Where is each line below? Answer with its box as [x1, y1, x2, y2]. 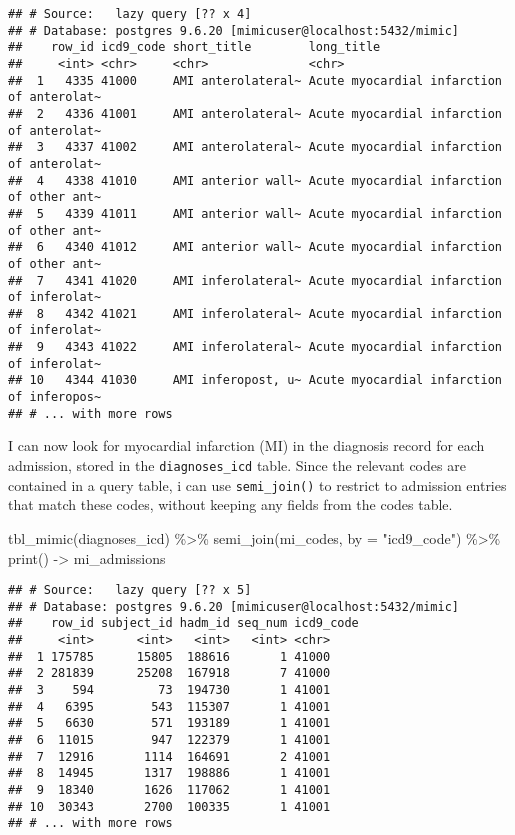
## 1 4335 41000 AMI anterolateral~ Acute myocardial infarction [8, 73, 502, 88]
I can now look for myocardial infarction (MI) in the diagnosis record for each [8, 435, 485, 456]
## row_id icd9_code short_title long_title [8, 40, 381, 55]
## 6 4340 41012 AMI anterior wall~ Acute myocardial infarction [8, 240, 502, 255]
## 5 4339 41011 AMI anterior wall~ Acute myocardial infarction [8, 206, 502, 221]
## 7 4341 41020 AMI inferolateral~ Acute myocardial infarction [8, 273, 502, 288]
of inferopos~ [8, 390, 102, 405]
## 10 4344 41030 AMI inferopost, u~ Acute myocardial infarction [8, 373, 502, 388]
